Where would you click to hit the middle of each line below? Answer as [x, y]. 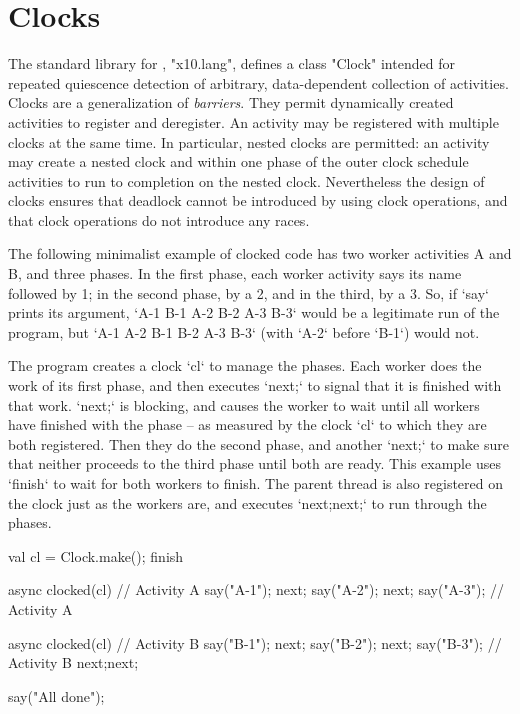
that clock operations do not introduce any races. [159, 219]
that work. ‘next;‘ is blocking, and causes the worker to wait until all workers [244, 404]
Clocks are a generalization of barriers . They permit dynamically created [231, 102]
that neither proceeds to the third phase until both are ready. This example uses [254, 463]
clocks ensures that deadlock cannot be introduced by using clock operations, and [258, 200]
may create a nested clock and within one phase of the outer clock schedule [238, 161]
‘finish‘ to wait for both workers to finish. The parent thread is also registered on [256, 483]
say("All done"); [56, 695]
